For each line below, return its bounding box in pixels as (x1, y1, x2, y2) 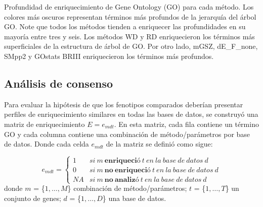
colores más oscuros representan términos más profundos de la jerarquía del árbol (4, 11, 256, 22)
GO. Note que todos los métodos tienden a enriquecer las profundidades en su (4, 21, 246, 32)
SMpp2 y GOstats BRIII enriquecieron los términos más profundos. (4, 50, 214, 61)
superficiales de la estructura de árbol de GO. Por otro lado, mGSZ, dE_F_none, (4, 41, 258, 51)
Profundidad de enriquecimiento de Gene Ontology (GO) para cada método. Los (4, 2, 254, 12)
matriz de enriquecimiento (4, 118, 85, 129)
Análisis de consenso (4, 75, 113, 91)
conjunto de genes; (4, 192, 61, 203)
